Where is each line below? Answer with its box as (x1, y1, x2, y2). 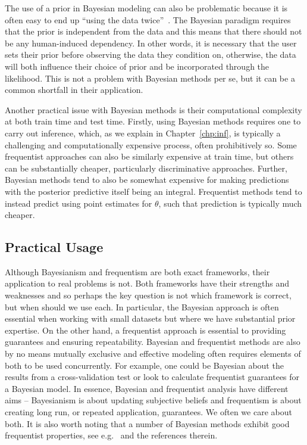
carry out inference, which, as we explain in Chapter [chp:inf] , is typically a (5, 126, 281, 139)
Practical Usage (5, 238, 104, 256)
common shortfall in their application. (5, 83, 143, 96)
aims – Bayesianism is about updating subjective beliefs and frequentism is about (5, 394, 302, 406)
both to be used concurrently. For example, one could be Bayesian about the (5, 359, 284, 371)
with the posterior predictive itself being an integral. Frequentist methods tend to (5, 185, 302, 197)
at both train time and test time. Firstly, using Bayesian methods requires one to (5, 115, 301, 127)
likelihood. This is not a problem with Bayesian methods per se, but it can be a (5, 71, 295, 84)
